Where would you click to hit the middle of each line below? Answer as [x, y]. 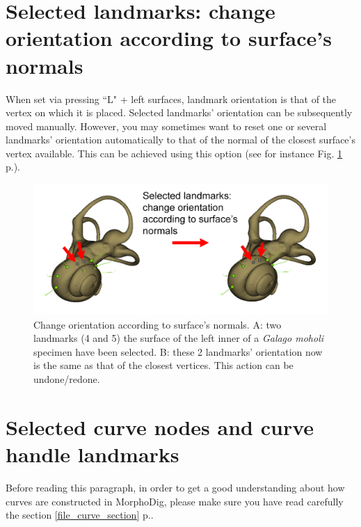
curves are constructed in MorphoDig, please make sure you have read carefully [175, 501]
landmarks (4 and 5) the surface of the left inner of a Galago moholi [179, 338]
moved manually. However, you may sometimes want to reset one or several [166, 126]
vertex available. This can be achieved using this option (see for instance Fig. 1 [174, 153]
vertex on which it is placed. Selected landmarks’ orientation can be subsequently [179, 112]
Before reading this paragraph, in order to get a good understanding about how [175, 487]
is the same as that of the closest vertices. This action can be [163, 365]
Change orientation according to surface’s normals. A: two [158, 324]
